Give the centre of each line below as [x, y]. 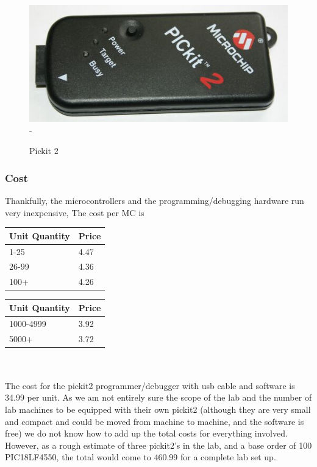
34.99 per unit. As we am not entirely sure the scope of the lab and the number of [158, 397]
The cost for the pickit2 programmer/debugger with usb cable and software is [150, 385]
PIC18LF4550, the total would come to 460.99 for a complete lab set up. [141, 457]
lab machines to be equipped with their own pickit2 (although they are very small [158, 409]
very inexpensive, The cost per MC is [75, 212]
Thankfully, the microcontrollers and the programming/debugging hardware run [155, 201]
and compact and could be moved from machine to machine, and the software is [155, 421]
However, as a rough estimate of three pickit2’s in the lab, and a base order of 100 [158, 445]
